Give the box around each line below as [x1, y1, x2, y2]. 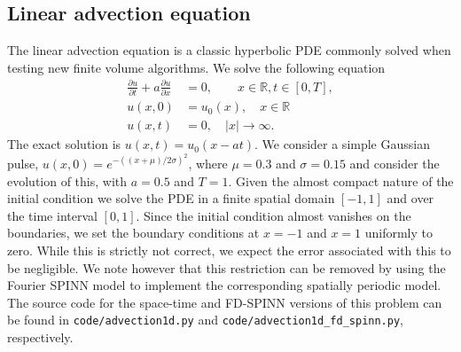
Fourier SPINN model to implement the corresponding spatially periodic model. [7, 276, 441, 294]
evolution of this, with [7, 171, 128, 190]
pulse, [7, 153, 39, 172]
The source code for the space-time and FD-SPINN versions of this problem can [7, 293, 442, 311]
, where [188, 153, 228, 172]
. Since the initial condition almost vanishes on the [136, 206, 411, 224]
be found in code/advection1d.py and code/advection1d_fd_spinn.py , [7, 310, 403, 329]
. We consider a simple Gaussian [254, 135, 430, 153]
